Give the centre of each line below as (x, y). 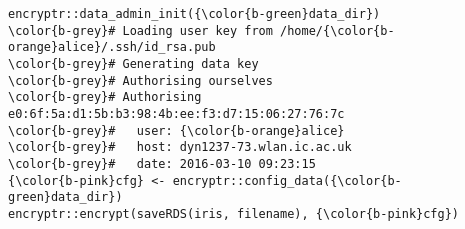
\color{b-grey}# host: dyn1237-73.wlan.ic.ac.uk (180, 147)
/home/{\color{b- (337, 30)
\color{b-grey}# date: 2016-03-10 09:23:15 (162, 163)
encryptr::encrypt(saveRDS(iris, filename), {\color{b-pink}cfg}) (234, 213)
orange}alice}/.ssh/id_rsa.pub (112, 47)
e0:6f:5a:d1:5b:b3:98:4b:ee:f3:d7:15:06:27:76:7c (176, 113)
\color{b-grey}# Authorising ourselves (140, 80)
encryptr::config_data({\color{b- (287, 180)
